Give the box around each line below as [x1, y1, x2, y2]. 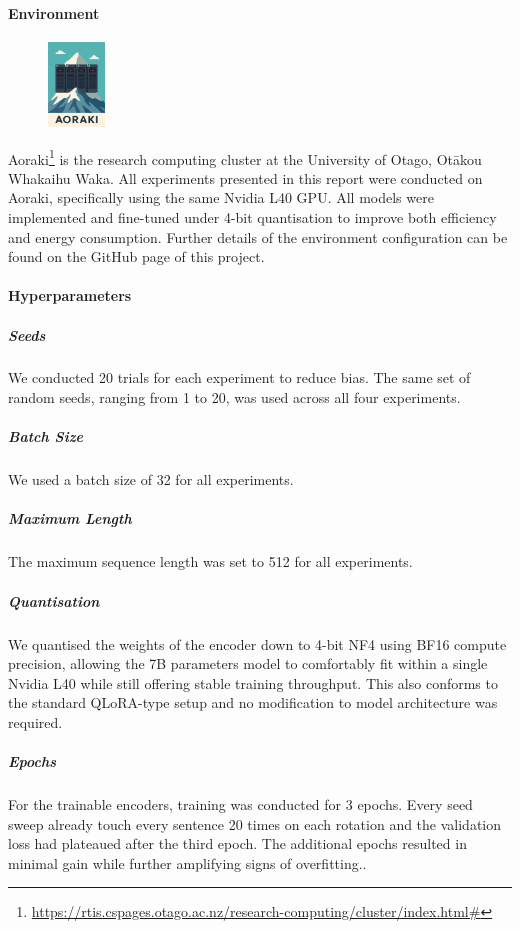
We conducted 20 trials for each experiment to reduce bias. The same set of [8, 367, 471, 388]
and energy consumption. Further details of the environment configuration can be [8, 226, 508, 247]
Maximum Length [8, 508, 132, 529]
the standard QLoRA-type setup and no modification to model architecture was [8, 692, 498, 713]
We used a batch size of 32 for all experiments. [8, 469, 294, 490]
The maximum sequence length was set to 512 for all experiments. [8, 551, 413, 572]
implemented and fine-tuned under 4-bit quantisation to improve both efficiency [8, 206, 497, 227]
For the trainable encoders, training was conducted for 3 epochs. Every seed [8, 794, 473, 815]
